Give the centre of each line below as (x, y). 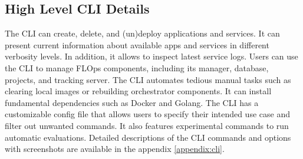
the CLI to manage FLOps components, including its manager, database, (137, 67)
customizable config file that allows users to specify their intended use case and (147, 114)
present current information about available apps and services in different (137, 44)
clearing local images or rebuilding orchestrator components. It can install (138, 91)
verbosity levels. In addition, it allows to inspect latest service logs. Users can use (151, 56)
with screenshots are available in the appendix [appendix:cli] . (115, 149)
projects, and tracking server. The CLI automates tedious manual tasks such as (148, 79)
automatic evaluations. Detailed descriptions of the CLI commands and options (148, 137)
